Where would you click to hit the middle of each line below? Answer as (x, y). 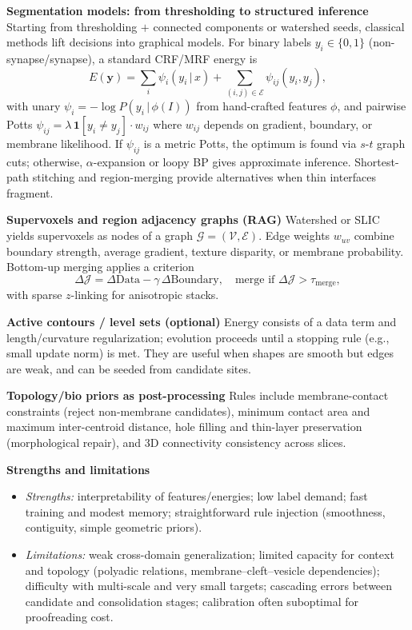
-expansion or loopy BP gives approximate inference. (222, 161)
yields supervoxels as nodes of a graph (100, 235)
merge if (255, 279)
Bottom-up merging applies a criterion (100, 267)
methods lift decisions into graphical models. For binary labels (159, 42)
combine (374, 235)
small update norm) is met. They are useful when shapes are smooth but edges (200, 353)
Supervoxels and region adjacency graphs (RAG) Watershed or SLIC (193, 219)
